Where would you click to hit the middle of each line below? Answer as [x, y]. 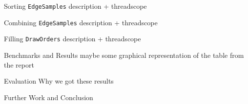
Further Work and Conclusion [49, 97]
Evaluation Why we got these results [59, 81]
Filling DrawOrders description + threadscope [72, 39]
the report [19, 64]
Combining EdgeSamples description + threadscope [81, 22]
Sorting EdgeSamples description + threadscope [75, 6]
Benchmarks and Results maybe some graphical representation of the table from [124, 55]
